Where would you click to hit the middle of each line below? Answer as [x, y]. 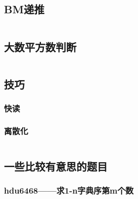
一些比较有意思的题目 [56, 166]
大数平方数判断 [40, 46]
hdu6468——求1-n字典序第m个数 [69, 190]
